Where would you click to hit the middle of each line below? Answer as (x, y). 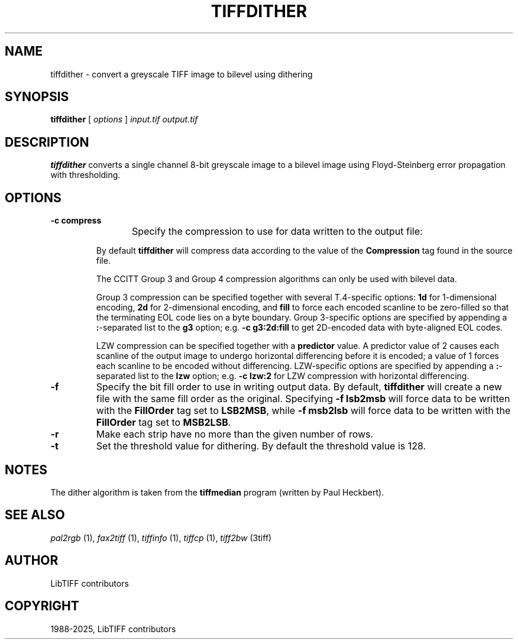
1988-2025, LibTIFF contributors (113, 629)
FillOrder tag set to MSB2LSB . (164, 423)
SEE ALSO (35, 515)
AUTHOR (32, 561)
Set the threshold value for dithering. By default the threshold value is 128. (261, 446)
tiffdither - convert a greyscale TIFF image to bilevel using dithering (182, 74)
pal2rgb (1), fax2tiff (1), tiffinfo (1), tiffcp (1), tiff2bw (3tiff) (161, 538)
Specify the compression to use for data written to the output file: (277, 232)
